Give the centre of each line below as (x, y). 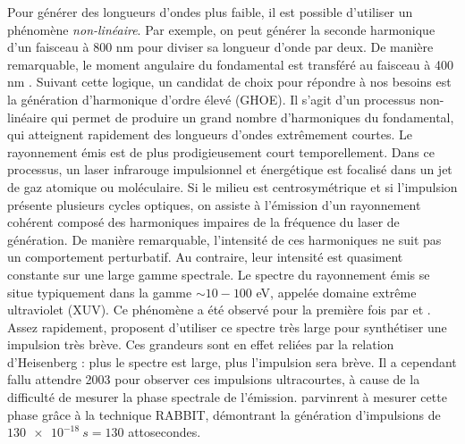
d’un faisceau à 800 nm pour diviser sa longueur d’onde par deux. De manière (220, 47)
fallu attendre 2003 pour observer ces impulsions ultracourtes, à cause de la (214, 379)
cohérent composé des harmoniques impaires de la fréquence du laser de (203, 222)
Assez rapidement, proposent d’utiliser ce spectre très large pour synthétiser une (227, 327)
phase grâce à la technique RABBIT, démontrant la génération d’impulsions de (224, 414)
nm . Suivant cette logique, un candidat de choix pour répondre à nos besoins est (229, 82)
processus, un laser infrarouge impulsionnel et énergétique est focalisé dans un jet (230, 169)
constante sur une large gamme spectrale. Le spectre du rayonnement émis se (219, 274)
